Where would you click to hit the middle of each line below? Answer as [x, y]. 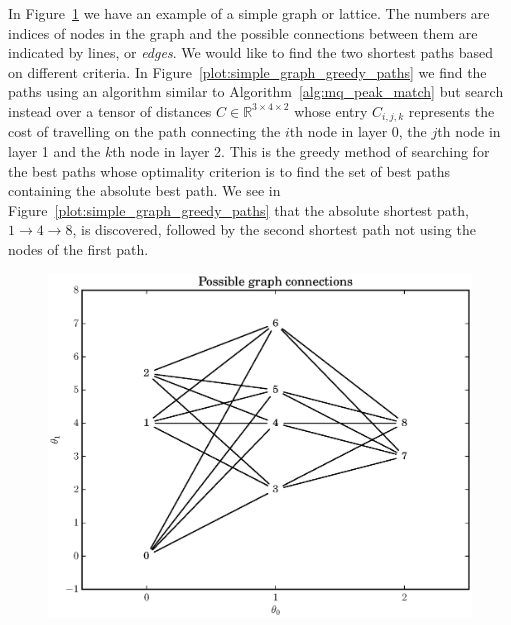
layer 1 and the [54, 151]
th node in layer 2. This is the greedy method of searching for [301, 151]
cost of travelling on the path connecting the [144, 131]
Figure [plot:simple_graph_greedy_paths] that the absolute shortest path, [238, 209]
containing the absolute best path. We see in [144, 190]
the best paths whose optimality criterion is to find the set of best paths [229, 170]
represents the [451, 110]
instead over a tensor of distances [110, 110]
